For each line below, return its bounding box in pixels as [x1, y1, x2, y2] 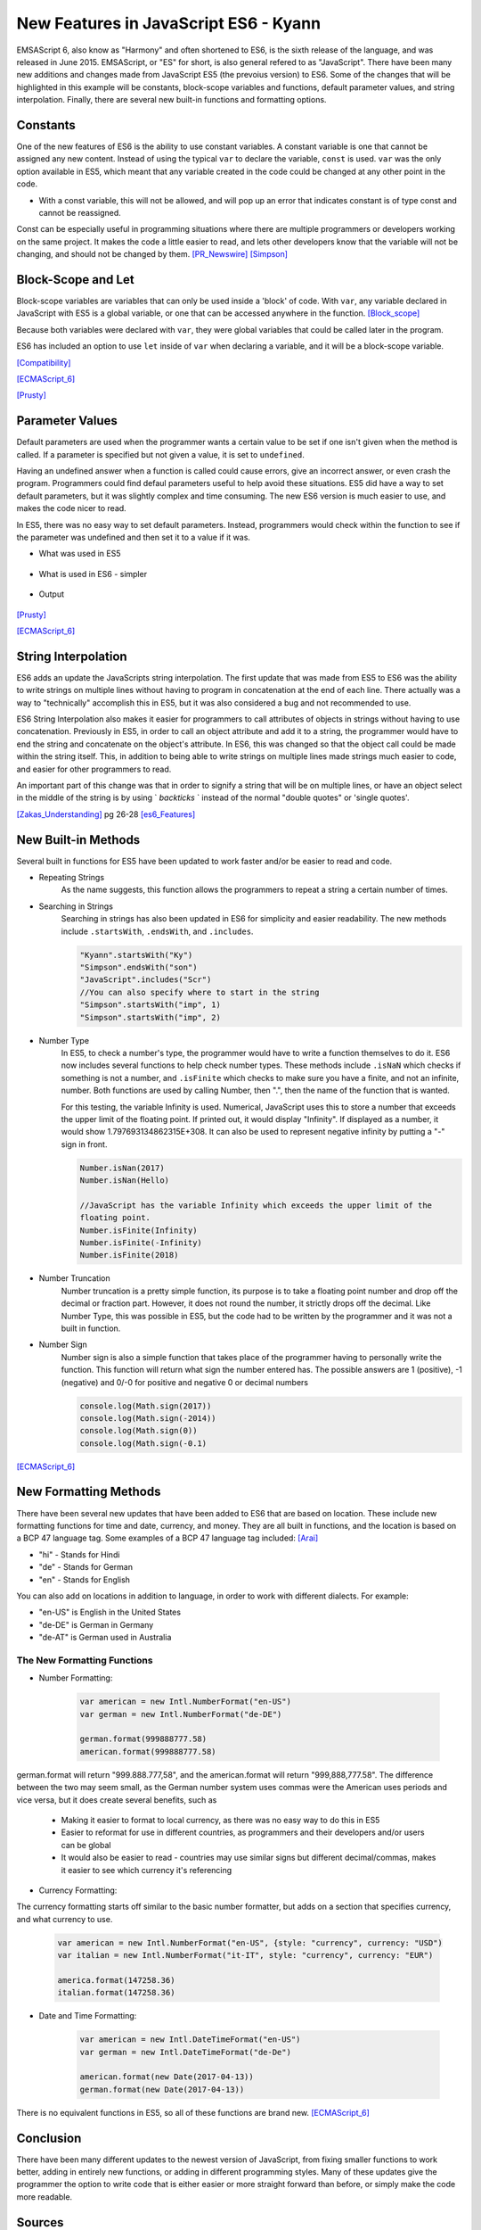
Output [38, 589, 64, 599]
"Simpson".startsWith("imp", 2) [79, 1012, 222, 1022]
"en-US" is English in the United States [38, 1606, 182, 1618]
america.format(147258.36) [57, 1975, 175, 1985]
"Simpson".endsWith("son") [79, 962, 198, 972]
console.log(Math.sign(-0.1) [79, 1438, 208, 1449]
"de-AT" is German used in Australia [38, 1632, 172, 1643]
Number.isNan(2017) [79, 1162, 165, 1173]
